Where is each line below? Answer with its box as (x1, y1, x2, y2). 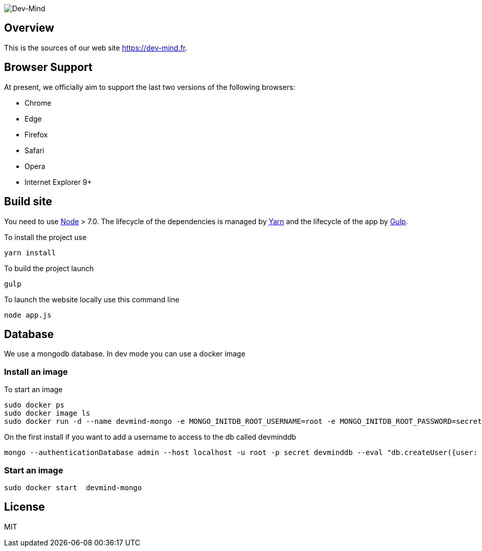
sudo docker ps (4, 401, 65, 410)
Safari (25, 146, 44, 155)
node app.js (4, 310, 52, 319)
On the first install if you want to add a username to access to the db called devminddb (4, 433, 296, 442)
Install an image (4, 366, 68, 377)
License (4, 500, 45, 514)
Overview (4, 21, 55, 35)
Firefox (25, 130, 48, 139)
